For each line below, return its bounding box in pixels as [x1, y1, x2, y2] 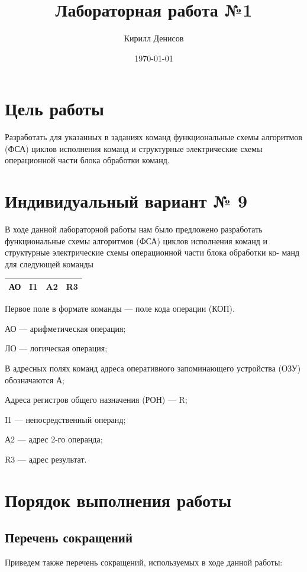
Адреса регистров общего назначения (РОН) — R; [5, 393, 188, 406]
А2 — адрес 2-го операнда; [5, 433, 103, 445]
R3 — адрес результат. [5, 453, 87, 465]
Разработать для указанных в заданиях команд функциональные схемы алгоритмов [5, 131, 302, 143]
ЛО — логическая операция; [5, 342, 108, 354]
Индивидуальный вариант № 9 [5, 189, 248, 213]
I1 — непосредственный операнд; [5, 413, 126, 425]
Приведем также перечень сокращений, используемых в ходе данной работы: [5, 556, 283, 568]
